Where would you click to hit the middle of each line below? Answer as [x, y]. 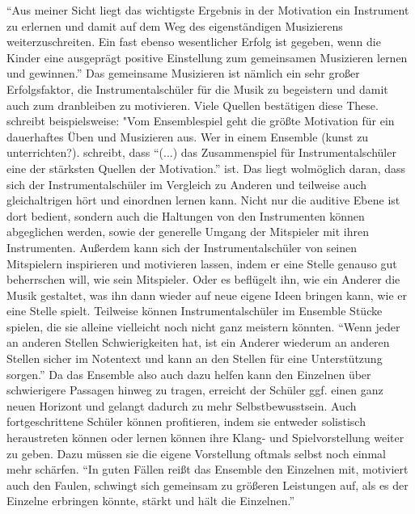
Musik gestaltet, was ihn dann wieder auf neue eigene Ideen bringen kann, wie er [207, 295]
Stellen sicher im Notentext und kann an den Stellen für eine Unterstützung [195, 358]
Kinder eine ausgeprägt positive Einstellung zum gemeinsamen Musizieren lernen [207, 57]
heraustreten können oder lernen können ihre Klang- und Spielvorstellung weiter [205, 438]
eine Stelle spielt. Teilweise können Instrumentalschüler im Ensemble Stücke [195, 311]
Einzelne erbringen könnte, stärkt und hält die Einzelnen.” [151, 501]
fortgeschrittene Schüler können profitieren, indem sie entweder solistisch [186, 421]
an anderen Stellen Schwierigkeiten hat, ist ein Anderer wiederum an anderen [198, 342]
